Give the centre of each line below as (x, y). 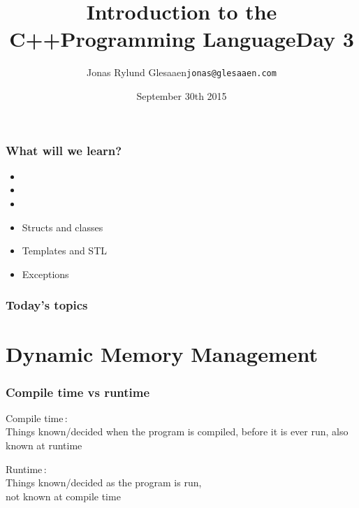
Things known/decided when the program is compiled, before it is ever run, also (177, 431)
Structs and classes (63, 227)
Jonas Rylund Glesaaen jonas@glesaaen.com (182, 72)
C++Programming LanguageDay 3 (182, 39)
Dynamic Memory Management (162, 354)
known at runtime (44, 445)
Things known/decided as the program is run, (104, 482)
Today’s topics (47, 305)
